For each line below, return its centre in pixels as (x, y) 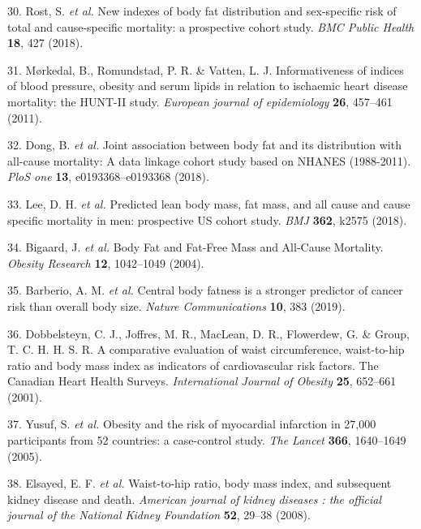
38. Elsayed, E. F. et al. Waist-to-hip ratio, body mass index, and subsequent (200, 483)
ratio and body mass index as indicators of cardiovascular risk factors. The (193, 365)
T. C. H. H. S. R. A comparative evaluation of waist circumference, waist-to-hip (206, 349)
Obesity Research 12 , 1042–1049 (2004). (106, 262)
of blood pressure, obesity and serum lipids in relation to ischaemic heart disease (208, 86)
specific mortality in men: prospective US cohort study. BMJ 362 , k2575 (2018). (207, 219)
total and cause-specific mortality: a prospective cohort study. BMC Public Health (211, 26)
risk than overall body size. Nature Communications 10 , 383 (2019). (176, 305)
